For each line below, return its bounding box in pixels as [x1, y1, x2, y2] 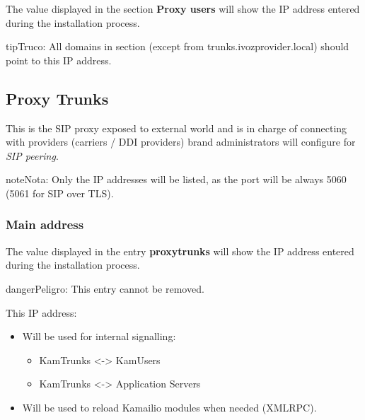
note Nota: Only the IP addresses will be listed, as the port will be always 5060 [6, 172, 347, 187]
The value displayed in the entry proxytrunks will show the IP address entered [6, 243, 354, 258]
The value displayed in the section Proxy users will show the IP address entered [6, 1, 360, 16]
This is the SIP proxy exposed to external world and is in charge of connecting [6, 120, 347, 135]
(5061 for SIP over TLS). [6, 185, 114, 200]
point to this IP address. [6, 52, 112, 67]
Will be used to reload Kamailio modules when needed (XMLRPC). [22, 399, 317, 414]
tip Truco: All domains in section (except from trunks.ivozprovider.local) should [6, 39, 349, 54]
